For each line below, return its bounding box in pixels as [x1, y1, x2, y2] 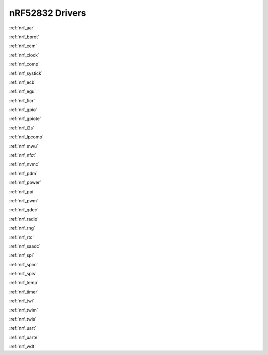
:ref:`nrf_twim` [9, 307, 38, 313]
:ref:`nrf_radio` [9, 216, 39, 222]
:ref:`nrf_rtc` [9, 234, 34, 240]
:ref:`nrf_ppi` [9, 188, 35, 194]
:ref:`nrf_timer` [9, 289, 39, 295]
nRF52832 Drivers [9, 7, 86, 18]
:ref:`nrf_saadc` [9, 243, 41, 249]
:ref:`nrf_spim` [9, 261, 38, 267]
